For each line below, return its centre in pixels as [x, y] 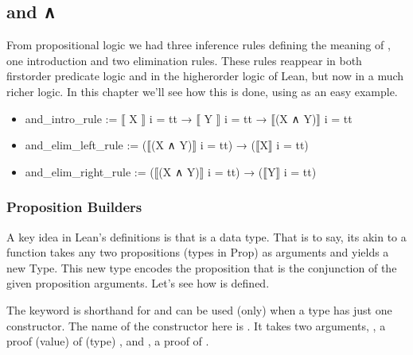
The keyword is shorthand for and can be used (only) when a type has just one [199, 309]
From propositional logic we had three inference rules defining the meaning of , [199, 45]
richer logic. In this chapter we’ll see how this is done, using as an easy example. [202, 91]
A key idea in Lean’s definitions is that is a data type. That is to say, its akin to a [206, 236]
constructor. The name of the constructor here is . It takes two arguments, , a [196, 325]
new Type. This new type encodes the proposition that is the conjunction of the [202, 267]
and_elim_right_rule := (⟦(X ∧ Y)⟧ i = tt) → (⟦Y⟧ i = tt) [171, 171]
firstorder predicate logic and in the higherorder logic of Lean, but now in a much [205, 76]
